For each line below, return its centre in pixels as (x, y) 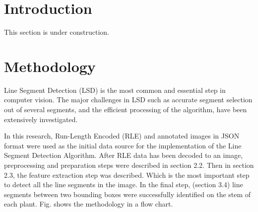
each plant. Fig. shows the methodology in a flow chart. (89, 204)
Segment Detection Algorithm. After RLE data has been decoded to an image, (124, 155)
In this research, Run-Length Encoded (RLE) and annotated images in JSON (122, 136)
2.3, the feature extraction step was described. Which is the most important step (127, 175)
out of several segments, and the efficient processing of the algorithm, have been (126, 109)
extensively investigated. (41, 119)
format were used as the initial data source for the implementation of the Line (123, 145)
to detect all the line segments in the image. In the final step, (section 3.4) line (124, 184)
